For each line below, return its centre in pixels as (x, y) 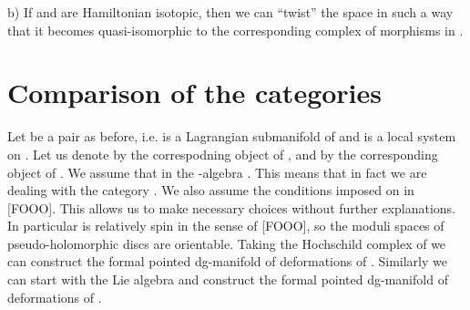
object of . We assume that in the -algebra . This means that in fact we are (217, 172)
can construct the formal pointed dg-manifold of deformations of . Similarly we (227, 261)
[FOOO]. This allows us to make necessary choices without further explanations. (231, 207)
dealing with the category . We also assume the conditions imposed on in (211, 190)
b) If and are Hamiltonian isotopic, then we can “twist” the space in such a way (230, 12)
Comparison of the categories (195, 93)
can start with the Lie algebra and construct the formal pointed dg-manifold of (228, 279)
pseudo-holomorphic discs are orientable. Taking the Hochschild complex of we (227, 243)
